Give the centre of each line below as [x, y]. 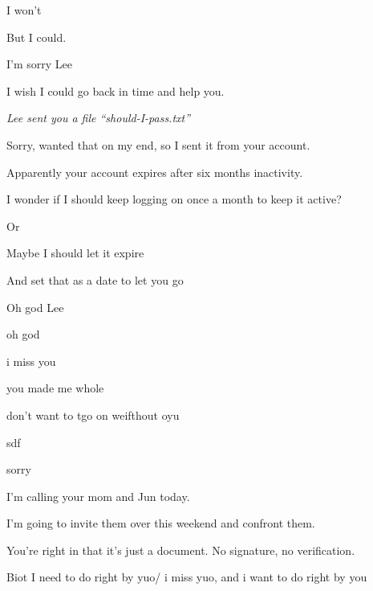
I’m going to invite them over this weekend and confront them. [161, 523]
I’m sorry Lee [39, 64]
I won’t [24, 10]
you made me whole [55, 388]
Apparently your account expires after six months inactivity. [155, 172]
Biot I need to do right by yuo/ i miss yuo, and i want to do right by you [187, 577]
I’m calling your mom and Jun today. [98, 496]
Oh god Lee [35, 307]
